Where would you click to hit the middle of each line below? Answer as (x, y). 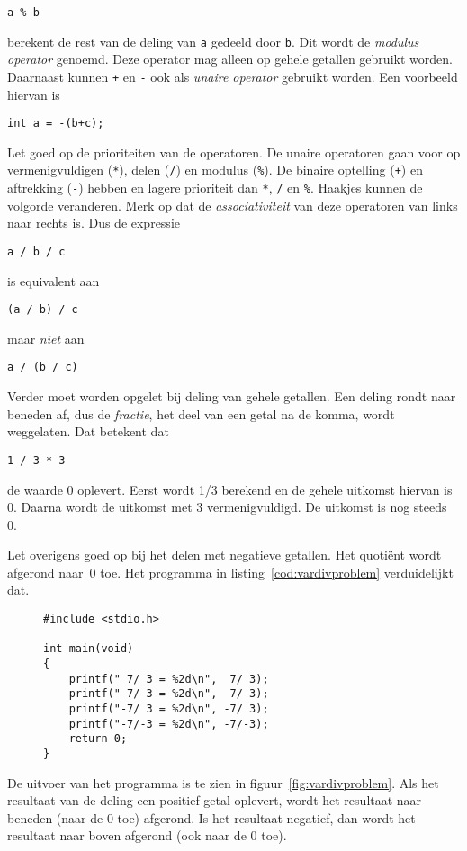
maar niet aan (46, 338)
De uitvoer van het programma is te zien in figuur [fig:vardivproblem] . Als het (223, 782)
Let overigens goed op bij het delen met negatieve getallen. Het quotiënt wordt (225, 555)
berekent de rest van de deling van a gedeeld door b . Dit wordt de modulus (213, 41)
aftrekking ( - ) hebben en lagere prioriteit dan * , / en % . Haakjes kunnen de (215, 188)
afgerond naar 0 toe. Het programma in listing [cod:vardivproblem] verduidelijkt (230, 572)
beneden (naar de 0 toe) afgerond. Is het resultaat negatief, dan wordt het (211, 817)
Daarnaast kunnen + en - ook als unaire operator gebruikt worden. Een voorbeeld (233, 76)
